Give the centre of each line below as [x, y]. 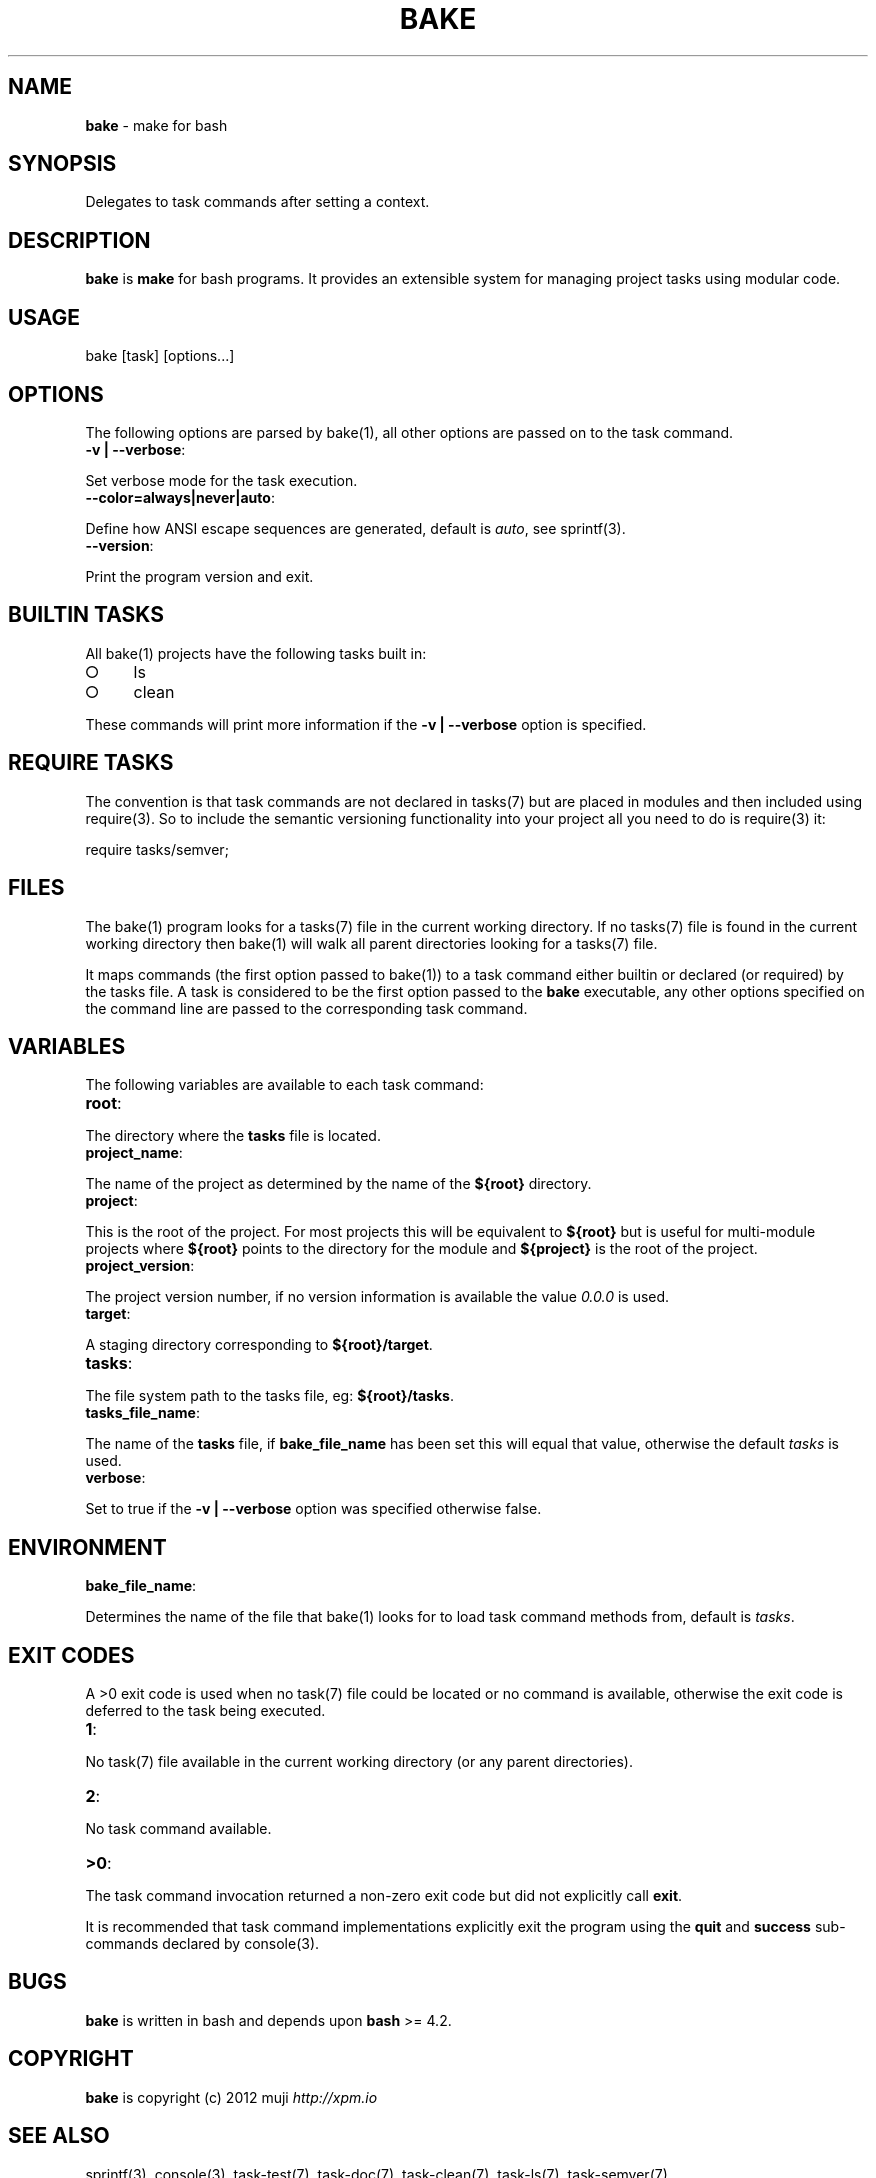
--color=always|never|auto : [180, 497]
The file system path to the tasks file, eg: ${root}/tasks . [269, 1396]
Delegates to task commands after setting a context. [257, 202]
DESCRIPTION [79, 240]
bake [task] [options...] [160, 356]
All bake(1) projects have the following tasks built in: [256, 653]
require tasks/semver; [157, 849]
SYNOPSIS [62, 164]
